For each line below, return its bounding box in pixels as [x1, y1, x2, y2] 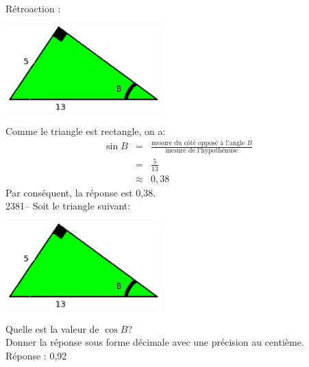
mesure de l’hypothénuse [165, 147, 238, 155]
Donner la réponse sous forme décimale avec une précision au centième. [5, 335, 304, 349]
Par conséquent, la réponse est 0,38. [5, 185, 156, 199]
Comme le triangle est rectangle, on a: [5, 124, 166, 138]
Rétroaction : [5, 1, 61, 15]
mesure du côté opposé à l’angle [151, 140, 245, 147]
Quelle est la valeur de [5, 321, 99, 336]
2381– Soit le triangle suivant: [5, 199, 131, 213]
